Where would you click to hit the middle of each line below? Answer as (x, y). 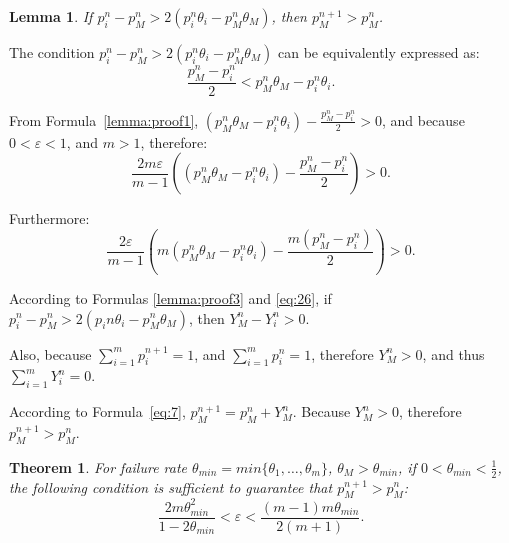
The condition (52, 52)
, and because (423, 119)
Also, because (50, 353)
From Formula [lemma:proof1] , (104, 119)
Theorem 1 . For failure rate (98, 466)
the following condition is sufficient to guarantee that (171, 486)
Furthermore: (49, 218)
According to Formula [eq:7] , (97, 411)
